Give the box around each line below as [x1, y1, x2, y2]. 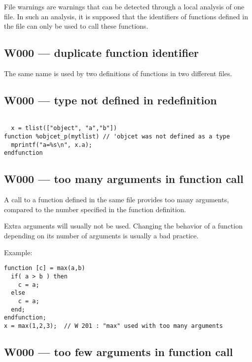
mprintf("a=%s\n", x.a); [11, 141, 92, 148]
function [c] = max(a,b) [4, 265, 85, 272]
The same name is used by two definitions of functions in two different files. [4, 68, 232, 78]
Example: [4, 247, 33, 257]
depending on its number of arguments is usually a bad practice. [4, 230, 199, 241]
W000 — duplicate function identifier [4, 45, 199, 60]
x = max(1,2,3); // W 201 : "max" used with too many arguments [4, 322, 223, 329]
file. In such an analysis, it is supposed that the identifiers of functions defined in [4, 11, 248, 21]
